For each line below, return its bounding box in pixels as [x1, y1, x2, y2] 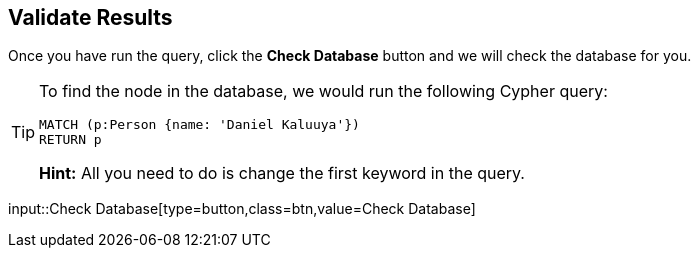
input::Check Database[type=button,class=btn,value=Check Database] [8, 200, 476, 218]
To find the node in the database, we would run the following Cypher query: [39, 81, 608, 102]
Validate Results [8, 5, 173, 30]
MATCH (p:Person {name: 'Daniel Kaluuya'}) [39, 117, 360, 133]
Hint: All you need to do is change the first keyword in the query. [39, 163, 525, 184]
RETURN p [39, 132, 102, 148]
